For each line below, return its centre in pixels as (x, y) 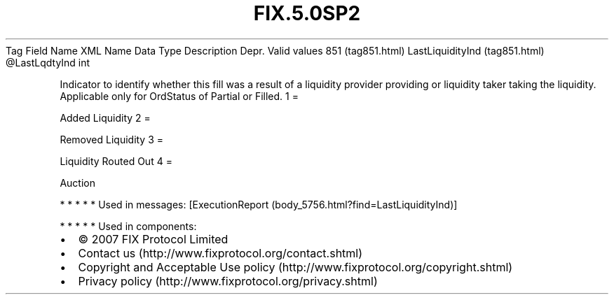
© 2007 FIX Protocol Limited (153, 239)
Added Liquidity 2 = (105, 117)
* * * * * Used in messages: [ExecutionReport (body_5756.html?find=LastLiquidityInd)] (259, 204)
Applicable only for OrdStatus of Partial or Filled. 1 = (179, 96)
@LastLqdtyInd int (48, 62)
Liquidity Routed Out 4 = (116, 161)
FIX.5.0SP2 (307, 13)
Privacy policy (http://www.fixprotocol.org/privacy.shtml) (228, 281)
